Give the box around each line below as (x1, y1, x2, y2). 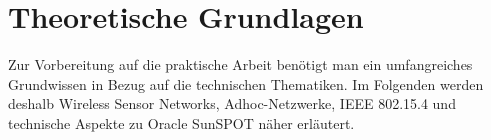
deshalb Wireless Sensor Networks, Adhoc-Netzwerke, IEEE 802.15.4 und (8, 93, 456, 114)
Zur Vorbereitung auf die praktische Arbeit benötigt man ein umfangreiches (8, 54, 473, 75)
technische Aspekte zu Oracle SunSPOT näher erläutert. (8, 112, 355, 133)
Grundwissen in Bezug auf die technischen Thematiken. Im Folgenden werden (8, 73, 484, 94)
